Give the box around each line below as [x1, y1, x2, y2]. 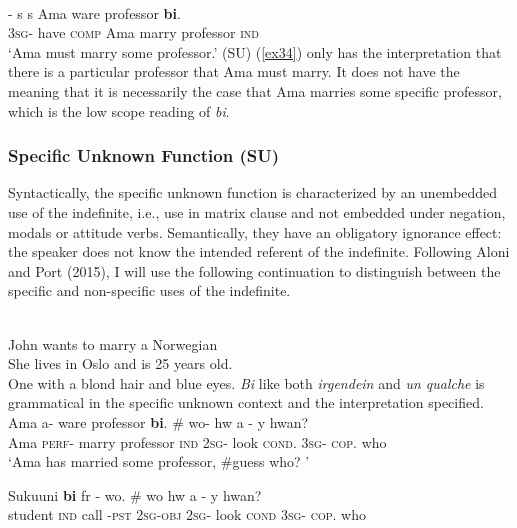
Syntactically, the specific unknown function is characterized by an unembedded [8, 182, 498, 203]
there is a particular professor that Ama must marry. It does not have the [8, 61, 460, 82]
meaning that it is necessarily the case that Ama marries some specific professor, [8, 80, 502, 101]
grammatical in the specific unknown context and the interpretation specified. [8, 392, 484, 413]
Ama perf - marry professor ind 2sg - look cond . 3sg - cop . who [8, 431, 387, 452]
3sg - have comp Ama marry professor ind [8, 22, 259, 43]
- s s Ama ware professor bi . [8, 2, 181, 23]
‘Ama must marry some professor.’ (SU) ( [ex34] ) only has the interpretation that [8, 41, 502, 62]
